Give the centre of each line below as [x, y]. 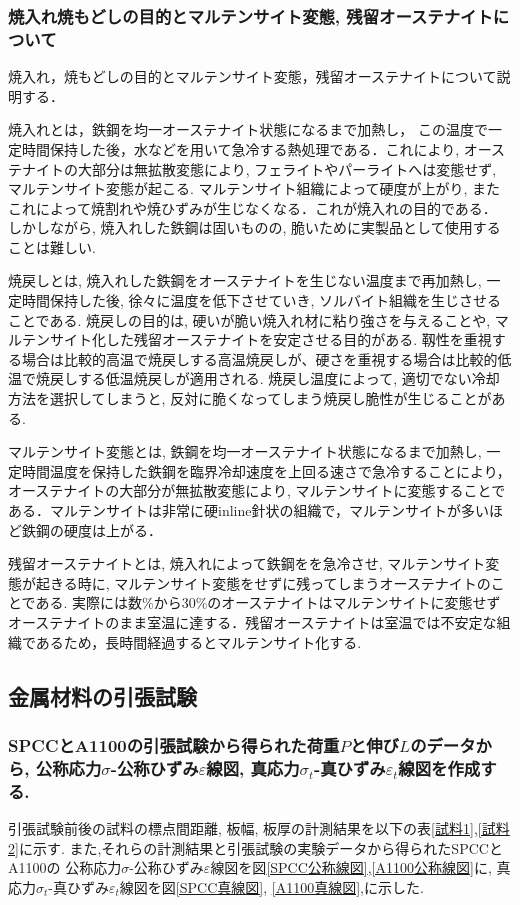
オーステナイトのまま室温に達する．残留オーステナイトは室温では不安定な [252, 621]
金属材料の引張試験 [102, 695]
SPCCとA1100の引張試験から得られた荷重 [174, 744]
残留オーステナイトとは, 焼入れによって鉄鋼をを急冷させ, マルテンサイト [247, 563]
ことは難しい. [52, 246]
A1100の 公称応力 [65, 867]
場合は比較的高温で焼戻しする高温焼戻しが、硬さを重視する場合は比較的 [259, 358]
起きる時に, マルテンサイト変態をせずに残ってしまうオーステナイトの [263, 582]
